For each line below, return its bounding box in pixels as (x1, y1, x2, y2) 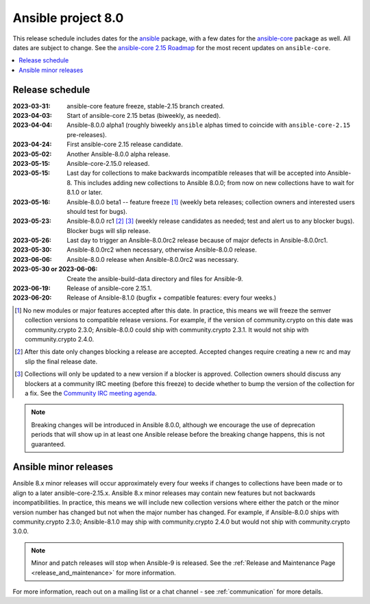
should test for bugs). (66, 207, 128, 215)
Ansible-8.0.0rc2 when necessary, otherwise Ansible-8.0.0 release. (66, 245, 257, 254)
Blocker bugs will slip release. (66, 226, 151, 234)
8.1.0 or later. (66, 189, 103, 197)
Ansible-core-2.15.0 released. (66, 159, 150, 167)
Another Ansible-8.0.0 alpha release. (66, 149, 171, 158)
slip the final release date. (25, 357, 98, 365)
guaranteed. (31, 439, 66, 448)
